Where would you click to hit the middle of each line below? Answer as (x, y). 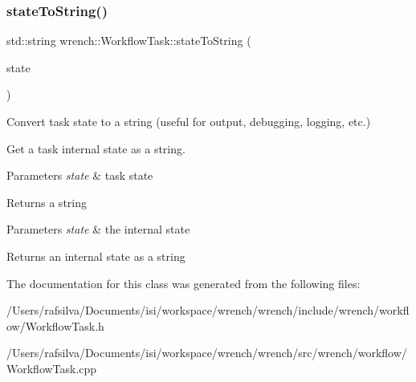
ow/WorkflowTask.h (55, 325)
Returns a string (47, 202)
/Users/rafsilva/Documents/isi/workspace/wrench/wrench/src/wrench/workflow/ (207, 353)
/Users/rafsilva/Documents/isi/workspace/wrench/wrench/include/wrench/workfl (208, 310)
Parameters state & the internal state (98, 229)
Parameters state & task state (80, 175)
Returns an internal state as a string (96, 256)
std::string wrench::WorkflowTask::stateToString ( (129, 41)
